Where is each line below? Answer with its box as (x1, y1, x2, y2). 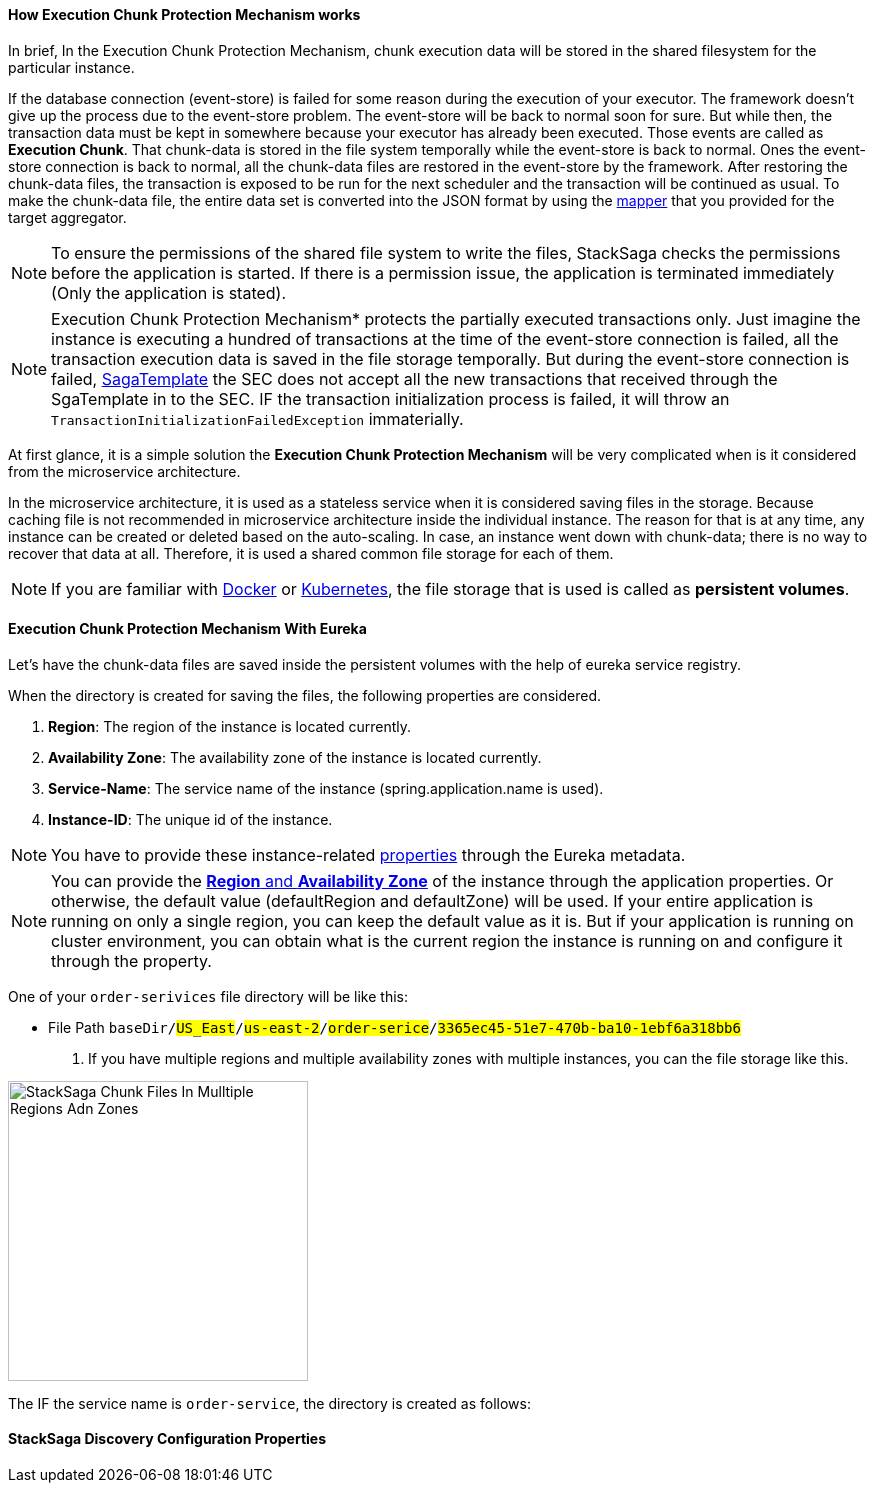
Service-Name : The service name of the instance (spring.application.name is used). (48, 779, 604, 797)
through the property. (51, 950, 212, 971)
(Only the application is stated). (51, 282, 287, 303)
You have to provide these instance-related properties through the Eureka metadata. (51, 844, 686, 865)
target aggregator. (8, 208, 127, 226)
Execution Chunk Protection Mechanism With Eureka (8, 620, 367, 638)
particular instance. (8, 58, 135, 76)
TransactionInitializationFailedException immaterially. (51, 408, 464, 429)
